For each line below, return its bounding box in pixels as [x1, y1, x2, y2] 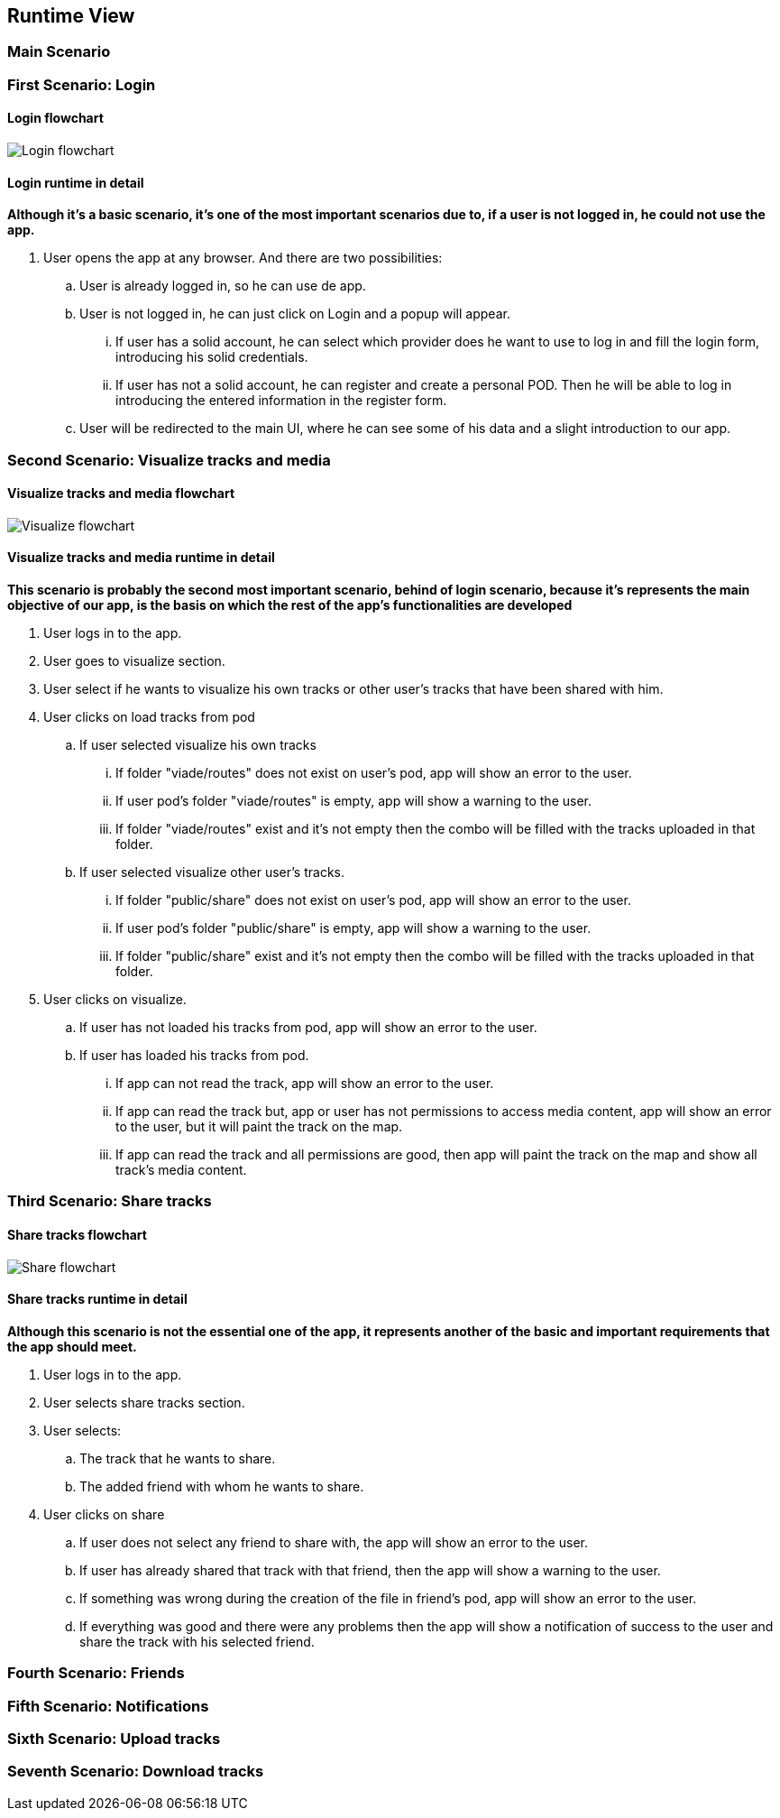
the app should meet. [7, 1338, 137, 1354]
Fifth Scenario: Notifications [7, 1696, 209, 1715]
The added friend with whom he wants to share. [79, 1478, 364, 1494]
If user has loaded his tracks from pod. [79, 1047, 309, 1064]
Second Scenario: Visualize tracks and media [7, 450, 331, 469]
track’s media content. [115, 1162, 247, 1178]
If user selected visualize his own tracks [79, 737, 317, 753]
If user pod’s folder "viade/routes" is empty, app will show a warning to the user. [115, 793, 592, 809]
